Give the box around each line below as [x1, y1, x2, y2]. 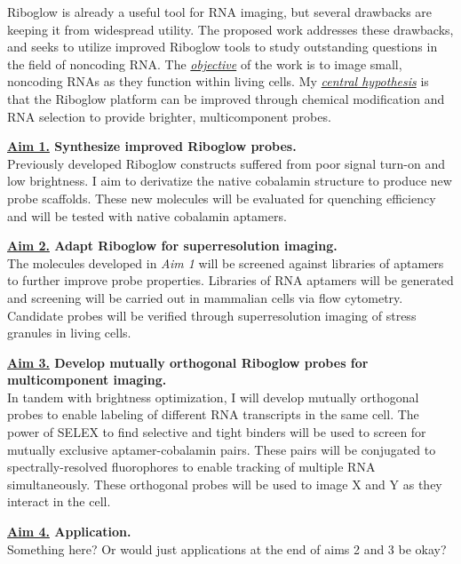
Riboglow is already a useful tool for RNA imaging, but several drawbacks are [7, 3, 433, 20]
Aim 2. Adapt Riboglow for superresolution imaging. [7, 236, 338, 255]
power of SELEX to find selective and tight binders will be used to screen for [7, 423, 426, 441]
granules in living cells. [7, 323, 131, 342]
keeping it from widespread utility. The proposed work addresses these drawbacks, [7, 20, 454, 38]
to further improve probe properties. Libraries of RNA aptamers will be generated [7, 271, 454, 290]
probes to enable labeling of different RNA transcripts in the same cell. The [7, 405, 419, 424]
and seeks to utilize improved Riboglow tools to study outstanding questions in [7, 37, 438, 56]
